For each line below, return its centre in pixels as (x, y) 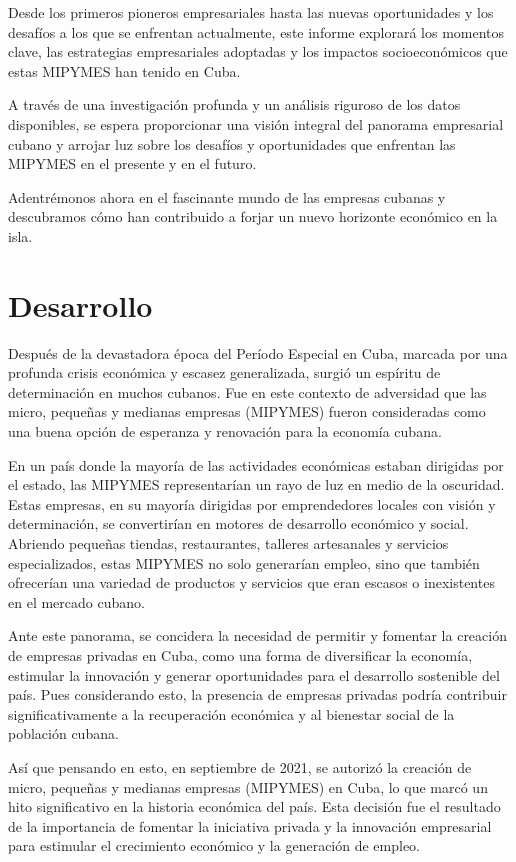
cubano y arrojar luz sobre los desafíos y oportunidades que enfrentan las (232, 143)
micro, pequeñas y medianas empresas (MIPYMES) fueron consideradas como (247, 411)
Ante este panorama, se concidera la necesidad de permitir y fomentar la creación (257, 635)
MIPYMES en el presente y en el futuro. (132, 163)
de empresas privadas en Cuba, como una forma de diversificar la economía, (240, 654)
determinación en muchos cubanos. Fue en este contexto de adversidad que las (247, 391)
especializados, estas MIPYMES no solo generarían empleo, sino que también (244, 562)
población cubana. (63, 733)
